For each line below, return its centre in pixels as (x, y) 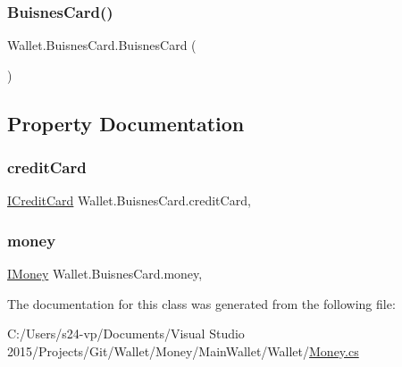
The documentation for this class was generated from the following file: (201, 303)
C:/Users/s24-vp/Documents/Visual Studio (126, 334)
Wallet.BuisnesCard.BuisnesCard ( (102, 45)
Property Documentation (126, 123)
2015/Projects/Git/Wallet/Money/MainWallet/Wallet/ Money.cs (183, 351)
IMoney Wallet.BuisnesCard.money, (105, 274)
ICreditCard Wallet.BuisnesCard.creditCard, (129, 200)
